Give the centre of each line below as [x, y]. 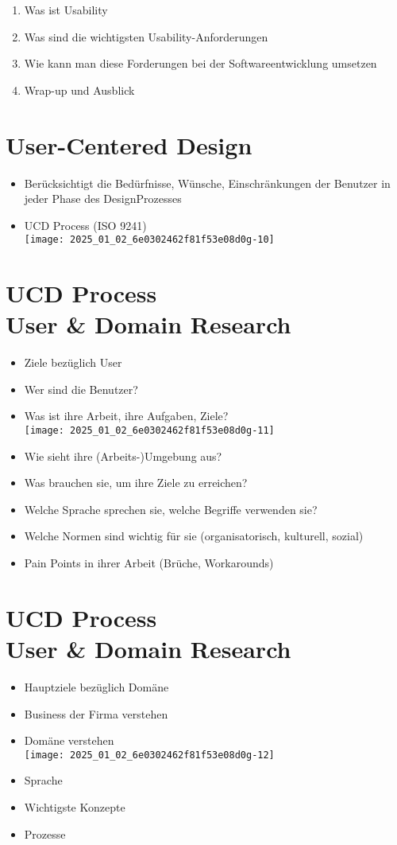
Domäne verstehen [69, 740]
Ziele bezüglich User [73, 362]
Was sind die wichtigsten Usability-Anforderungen [146, 36]
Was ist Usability [66, 10]
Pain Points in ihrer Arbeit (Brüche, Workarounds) [149, 563]
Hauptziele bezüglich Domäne [96, 686]
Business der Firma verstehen [96, 713]
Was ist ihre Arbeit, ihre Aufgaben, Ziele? [126, 416]
